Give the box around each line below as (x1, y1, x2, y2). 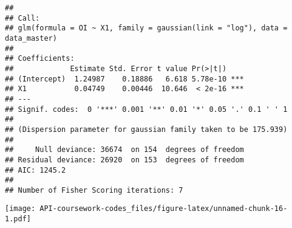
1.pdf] (5, 215, 31, 224)
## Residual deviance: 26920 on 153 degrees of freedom (5, 155, 244, 164)
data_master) (5, 33, 57, 43)
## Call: (5, 13, 40, 22)
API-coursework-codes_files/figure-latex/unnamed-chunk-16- (39, 204, 288, 213)
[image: (5, 204, 36, 213)
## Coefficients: (5, 54, 75, 63)
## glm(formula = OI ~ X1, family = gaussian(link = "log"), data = (5, 24, 288, 33)
